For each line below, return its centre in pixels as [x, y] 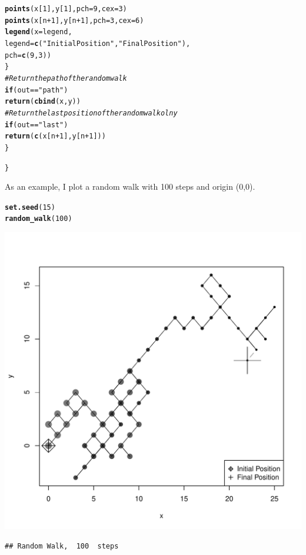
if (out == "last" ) [36, 125]
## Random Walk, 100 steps [62, 546]
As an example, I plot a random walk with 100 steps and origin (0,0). [130, 186]
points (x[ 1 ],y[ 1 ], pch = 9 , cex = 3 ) [66, 9]
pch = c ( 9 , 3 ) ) [28, 55]
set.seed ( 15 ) [30, 207]
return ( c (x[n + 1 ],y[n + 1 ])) [55, 136]
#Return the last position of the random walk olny [91, 113]
